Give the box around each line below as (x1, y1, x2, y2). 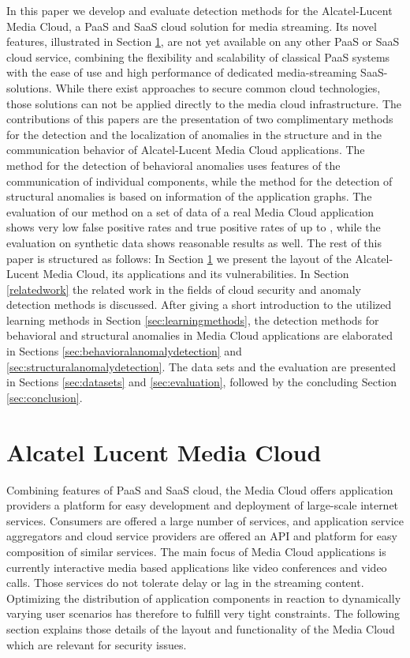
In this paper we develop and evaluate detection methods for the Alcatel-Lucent (6, 2, 393, 18)
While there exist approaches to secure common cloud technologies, (55, 79, 381, 96)
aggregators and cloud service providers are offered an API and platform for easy (6, 528, 397, 544)
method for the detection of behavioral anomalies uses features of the (6, 156, 341, 173)
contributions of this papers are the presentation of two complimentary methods (6, 111, 393, 127)
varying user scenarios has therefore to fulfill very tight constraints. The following (6, 605, 400, 622)
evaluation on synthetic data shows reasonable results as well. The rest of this (6, 234, 382, 250)
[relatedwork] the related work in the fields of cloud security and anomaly (6, 280, 361, 297)
